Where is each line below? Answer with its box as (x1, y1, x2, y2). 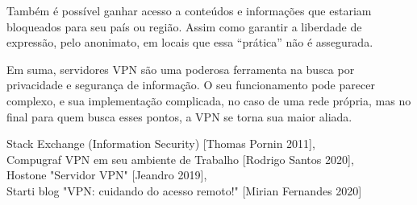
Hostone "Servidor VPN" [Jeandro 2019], (6, 166, 207, 183)
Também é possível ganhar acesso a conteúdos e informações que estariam (6, 2, 372, 18)
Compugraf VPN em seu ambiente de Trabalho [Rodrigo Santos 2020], (6, 150, 354, 167)
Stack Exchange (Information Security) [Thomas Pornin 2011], (6, 135, 315, 152)
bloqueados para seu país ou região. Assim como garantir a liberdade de (6, 18, 362, 35)
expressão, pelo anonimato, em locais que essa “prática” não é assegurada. (6, 34, 373, 51)
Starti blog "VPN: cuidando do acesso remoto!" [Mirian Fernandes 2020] (6, 182, 362, 199)
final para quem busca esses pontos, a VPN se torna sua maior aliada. (6, 108, 352, 125)
